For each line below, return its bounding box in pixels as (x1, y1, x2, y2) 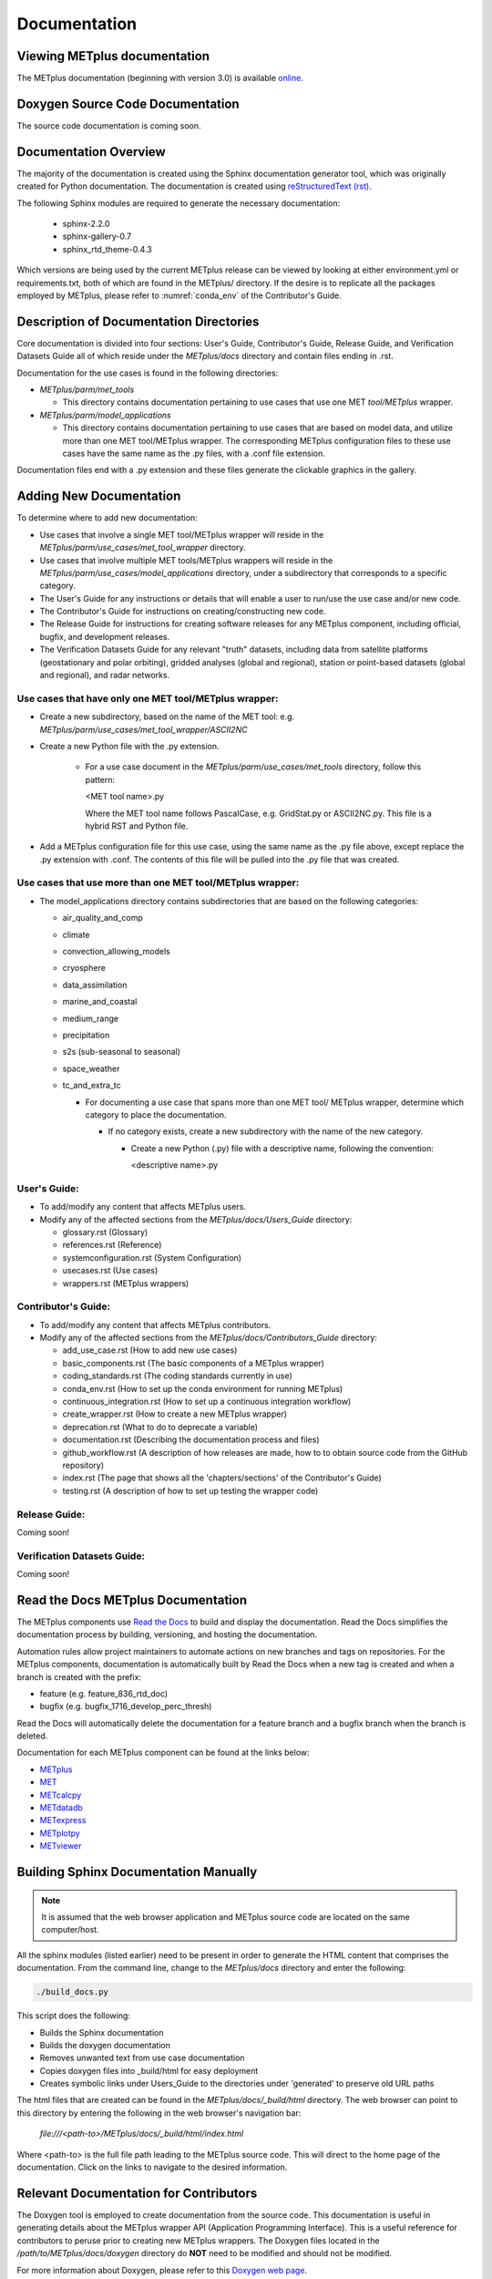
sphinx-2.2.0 (62, 219, 110, 230)
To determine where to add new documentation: (16, 512, 198, 523)
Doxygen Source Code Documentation (16, 96, 241, 111)
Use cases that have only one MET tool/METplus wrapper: (16, 692, 279, 705)
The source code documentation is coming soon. (16, 119, 201, 131)
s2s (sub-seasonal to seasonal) (62, 1047, 181, 1057)
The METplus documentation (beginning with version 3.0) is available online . (16, 73, 304, 84)
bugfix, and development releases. (39, 631, 170, 642)
